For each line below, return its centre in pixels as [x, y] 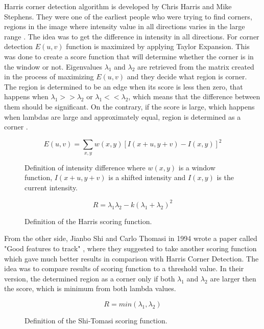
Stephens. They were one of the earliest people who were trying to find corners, [128, 16]
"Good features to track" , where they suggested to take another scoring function [130, 248]
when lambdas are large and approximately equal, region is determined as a [123, 116]
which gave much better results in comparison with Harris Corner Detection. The [131, 258]
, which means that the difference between [194, 96]
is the [225, 177]
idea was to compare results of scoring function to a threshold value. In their [124, 268]
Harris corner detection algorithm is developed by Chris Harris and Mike [118, 6]
